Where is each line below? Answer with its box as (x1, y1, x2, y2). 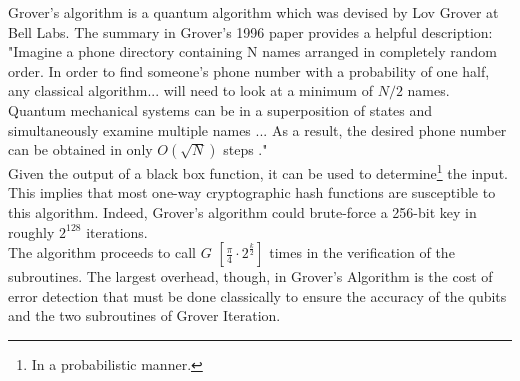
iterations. (86, 221, 148, 242)
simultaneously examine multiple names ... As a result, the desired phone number (8, 119, 507, 140)
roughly (8, 221, 55, 242)
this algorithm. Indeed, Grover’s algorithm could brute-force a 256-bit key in (8, 202, 477, 222)
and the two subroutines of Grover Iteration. (8, 305, 281, 326)
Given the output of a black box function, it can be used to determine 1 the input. (8, 160, 508, 183)
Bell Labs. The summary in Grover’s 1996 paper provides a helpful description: (8, 21, 493, 42)
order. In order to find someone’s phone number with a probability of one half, (8, 60, 490, 81)
